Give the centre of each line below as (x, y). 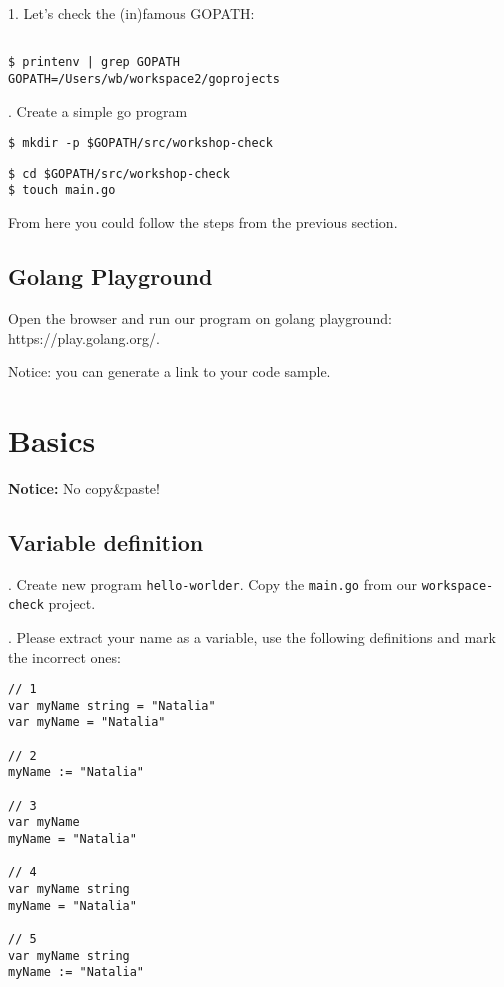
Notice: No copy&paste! (84, 487)
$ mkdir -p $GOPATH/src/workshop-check (140, 143)
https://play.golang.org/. (84, 337)
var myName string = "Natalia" (112, 705)
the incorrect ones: (64, 656)
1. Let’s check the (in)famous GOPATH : (131, 13)
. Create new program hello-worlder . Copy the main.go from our (212, 583)
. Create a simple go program (98, 110)
